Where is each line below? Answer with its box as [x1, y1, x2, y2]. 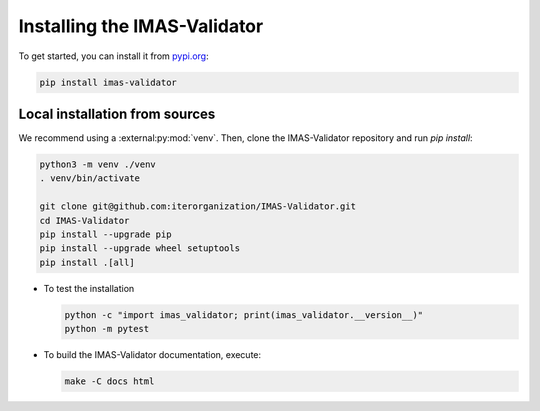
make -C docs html [64, 376, 155, 387]
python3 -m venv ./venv [39, 159, 157, 170]
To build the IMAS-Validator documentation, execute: [43, 349, 262, 361]
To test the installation [43, 282, 135, 294]
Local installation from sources [18, 105, 216, 122]
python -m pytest [64, 323, 150, 335]
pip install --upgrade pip [39, 228, 172, 240]
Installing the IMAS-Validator [18, 15, 264, 37]
